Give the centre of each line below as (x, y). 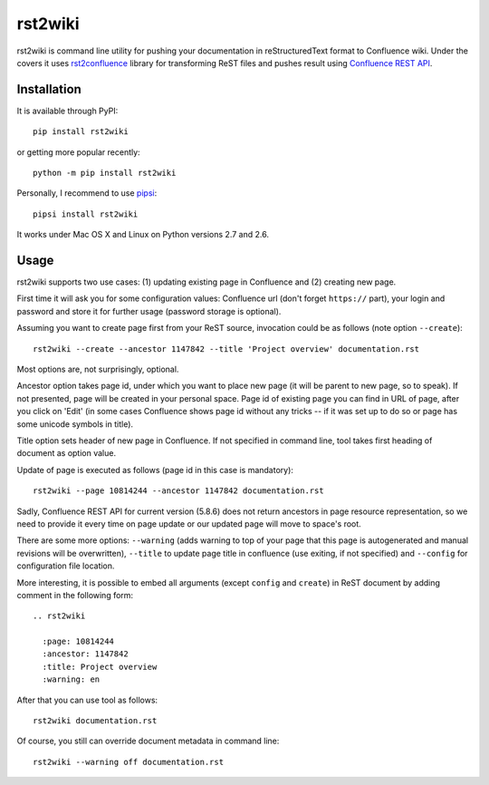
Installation (49, 89)
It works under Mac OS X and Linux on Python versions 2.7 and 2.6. (143, 235)
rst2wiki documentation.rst (95, 721)
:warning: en (71, 679)
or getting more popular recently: (78, 152)
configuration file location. (66, 566)
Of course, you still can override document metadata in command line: (148, 741)
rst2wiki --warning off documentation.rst (129, 762)
